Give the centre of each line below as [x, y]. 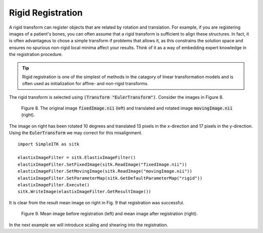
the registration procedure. [36, 54]
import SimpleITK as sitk [49, 144]
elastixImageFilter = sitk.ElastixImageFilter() [77, 158]
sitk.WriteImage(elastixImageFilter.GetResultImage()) [85, 192]
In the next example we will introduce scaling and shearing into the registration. [89, 225]
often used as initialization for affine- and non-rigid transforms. [85, 84]
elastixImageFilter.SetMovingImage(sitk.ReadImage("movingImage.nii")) [105, 171]
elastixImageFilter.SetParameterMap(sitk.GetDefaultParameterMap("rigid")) [110, 178]
